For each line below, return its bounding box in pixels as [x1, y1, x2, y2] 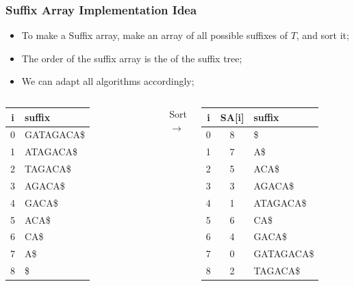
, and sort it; [296, 28, 349, 42]
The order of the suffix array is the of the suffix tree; [21, 51, 242, 65]
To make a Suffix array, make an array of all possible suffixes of [21, 28, 288, 42]
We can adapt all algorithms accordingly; [21, 74, 194, 88]
